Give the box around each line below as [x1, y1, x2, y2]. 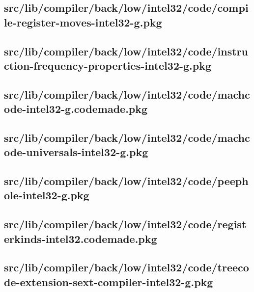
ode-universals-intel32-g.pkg [4, 144, 148, 159]
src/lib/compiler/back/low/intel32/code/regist [4, 216, 247, 232]
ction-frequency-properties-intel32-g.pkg [4, 57, 212, 73]
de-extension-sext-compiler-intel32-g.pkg [4, 274, 213, 289]
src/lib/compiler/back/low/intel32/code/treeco [4, 260, 249, 275]
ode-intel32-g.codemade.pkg [4, 101, 148, 116]
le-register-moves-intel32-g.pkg [4, 14, 162, 29]
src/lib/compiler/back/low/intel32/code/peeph [4, 173, 249, 188]
